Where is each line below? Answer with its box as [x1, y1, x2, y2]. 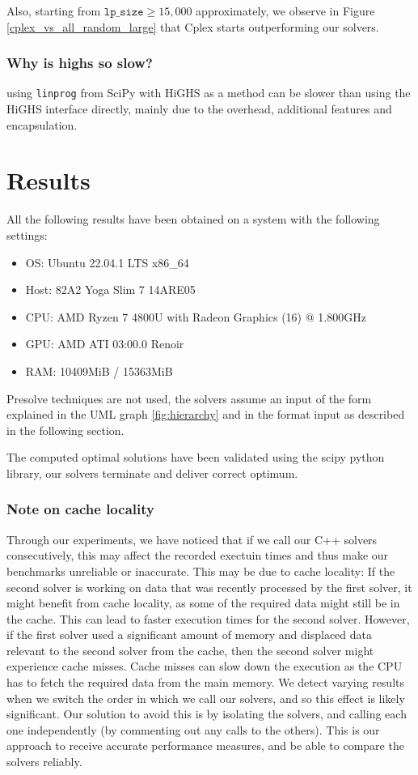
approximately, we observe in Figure [196, 2, 375, 19]
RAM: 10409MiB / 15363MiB [25, 362, 173, 379]
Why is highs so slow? [6, 53, 153, 73]
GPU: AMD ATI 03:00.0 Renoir [25, 335, 184, 352]
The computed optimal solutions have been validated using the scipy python [6, 449, 385, 466]
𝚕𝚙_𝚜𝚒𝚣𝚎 [103, 6, 144, 18]
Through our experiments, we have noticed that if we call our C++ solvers [6, 530, 378, 547]
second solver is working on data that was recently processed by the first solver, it [6, 578, 412, 595]
